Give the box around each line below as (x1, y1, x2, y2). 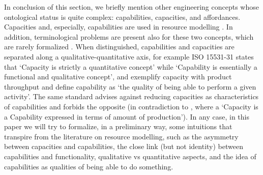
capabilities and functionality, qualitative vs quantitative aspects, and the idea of (4, 151, 256, 161)
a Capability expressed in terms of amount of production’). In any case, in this (4, 111, 249, 122)
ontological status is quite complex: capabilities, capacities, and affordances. (4, 11, 241, 22)
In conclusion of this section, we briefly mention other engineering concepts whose (4, 2, 259, 12)
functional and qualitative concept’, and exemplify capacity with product (4, 71, 232, 82)
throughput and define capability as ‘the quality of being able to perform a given (4, 81, 256, 92)
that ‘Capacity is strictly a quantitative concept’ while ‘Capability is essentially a (4, 61, 257, 72)
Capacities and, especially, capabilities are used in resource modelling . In (4, 21, 233, 32)
